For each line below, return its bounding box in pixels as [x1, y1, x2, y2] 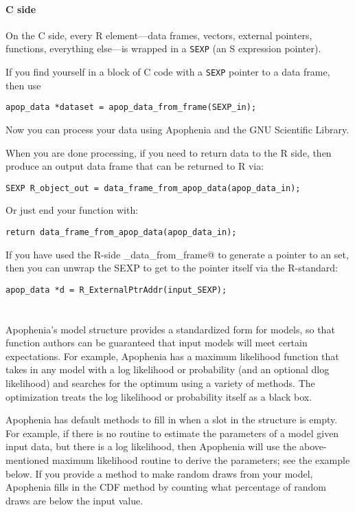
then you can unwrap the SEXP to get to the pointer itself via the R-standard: [5, 260, 338, 275]
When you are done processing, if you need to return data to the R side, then [5, 145, 332, 159]
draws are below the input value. [5, 493, 144, 507]
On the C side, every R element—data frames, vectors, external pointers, [5, 27, 312, 42]
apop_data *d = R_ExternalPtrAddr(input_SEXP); [5, 285, 227, 295]
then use [5, 78, 41, 92]
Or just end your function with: [5, 203, 139, 217]
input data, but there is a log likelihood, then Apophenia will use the [5, 439, 297, 454]
